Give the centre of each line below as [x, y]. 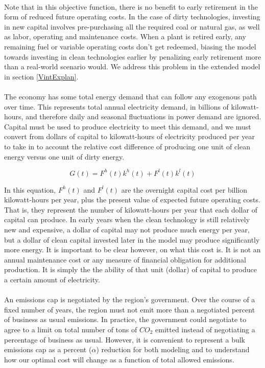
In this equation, [30, 189]
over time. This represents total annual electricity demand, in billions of [116, 106]
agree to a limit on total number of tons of [71, 329]
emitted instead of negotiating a [205, 329]
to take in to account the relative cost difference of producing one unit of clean [127, 146]
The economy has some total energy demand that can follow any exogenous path [130, 96]
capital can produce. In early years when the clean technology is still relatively [127, 219]
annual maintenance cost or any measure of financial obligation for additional [125, 259]
